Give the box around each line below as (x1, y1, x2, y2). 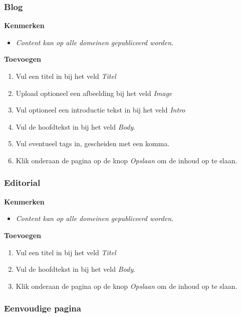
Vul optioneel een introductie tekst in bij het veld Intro (16, 104, 185, 115)
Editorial (4, 176, 41, 189)
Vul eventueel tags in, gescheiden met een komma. (16, 138, 170, 149)
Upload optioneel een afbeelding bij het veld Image (16, 87, 172, 98)
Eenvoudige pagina (4, 302, 81, 314)
